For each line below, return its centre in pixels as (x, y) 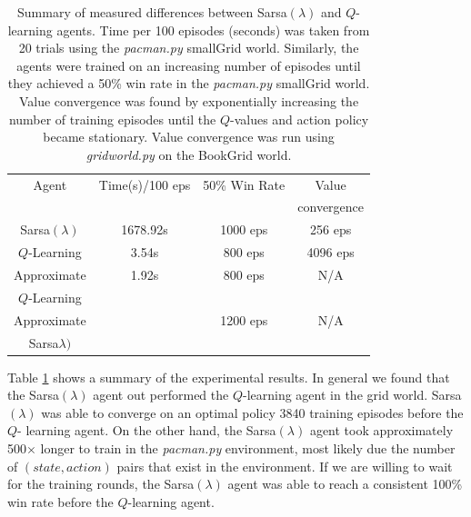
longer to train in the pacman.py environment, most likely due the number (248, 447)
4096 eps (331, 252)
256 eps (331, 229)
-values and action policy (300, 119)
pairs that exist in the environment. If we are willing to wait (285, 466)
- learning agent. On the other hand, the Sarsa (147, 430)
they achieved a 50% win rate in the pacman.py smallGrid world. (189, 83)
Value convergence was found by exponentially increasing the (189, 100)
